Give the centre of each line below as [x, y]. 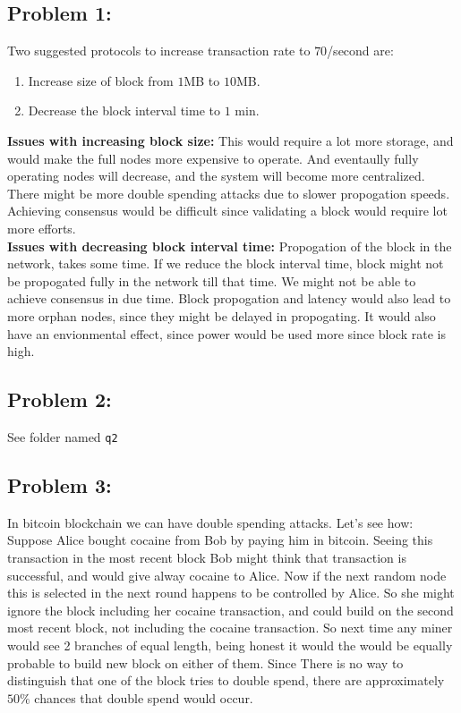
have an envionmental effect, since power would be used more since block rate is [226, 333]
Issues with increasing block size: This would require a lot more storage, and [230, 140]
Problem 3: [60, 484]
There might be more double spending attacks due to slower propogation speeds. [229, 193]
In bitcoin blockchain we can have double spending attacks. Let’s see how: [210, 522]
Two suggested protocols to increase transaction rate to [159, 51]
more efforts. [42, 228]
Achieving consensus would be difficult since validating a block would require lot [227, 211]
